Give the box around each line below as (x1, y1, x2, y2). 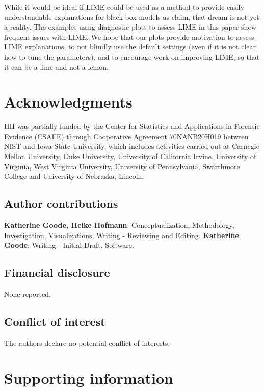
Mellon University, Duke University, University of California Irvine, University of (4, 151, 256, 162)
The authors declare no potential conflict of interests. (4, 337, 170, 348)
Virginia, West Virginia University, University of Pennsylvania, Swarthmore (4, 161, 240, 171)
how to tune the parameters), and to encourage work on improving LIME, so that (4, 51, 260, 62)
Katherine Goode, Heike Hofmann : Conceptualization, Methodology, (4, 220, 234, 230)
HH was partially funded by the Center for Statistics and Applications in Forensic (4, 121, 260, 132)
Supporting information (4, 367, 173, 388)
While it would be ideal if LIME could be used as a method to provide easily (4, 2, 244, 12)
